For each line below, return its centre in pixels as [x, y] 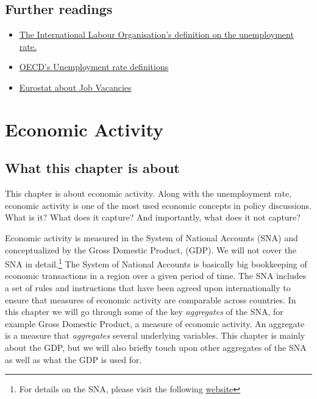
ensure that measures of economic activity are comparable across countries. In [151, 299]
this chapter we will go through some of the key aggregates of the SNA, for [144, 312]
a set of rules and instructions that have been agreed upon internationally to [148, 287]
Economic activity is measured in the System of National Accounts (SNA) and [151, 237]
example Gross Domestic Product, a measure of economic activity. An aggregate [155, 323]
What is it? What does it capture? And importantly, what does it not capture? [153, 217]
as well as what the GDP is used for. [73, 359]
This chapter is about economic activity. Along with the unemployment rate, [148, 193]
